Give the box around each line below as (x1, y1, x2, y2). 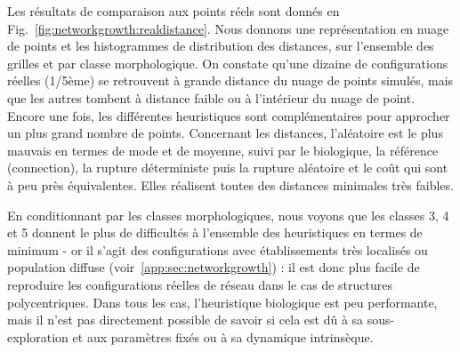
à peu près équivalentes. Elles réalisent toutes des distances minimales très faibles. (7, 175, 454, 194)
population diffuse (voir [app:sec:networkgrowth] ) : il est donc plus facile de (7, 258, 420, 276)
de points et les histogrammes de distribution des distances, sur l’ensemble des (7, 36, 434, 55)
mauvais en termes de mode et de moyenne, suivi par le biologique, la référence (7, 140, 439, 159)
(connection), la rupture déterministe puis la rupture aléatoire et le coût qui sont (7, 158, 448, 177)
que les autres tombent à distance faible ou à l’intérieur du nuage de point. (7, 88, 416, 107)
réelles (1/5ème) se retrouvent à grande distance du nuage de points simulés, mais (7, 71, 454, 90)
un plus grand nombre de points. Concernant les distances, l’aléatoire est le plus (7, 124, 443, 142)
